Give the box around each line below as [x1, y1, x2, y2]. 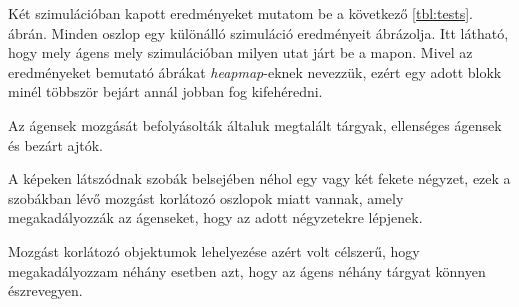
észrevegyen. [8, 280, 83, 301]
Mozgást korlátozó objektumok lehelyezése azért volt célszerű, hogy [8, 240, 420, 261]
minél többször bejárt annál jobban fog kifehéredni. [8, 81, 323, 102]
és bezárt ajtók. [8, 134, 104, 155]
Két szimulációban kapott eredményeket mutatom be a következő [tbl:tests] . [8, 3, 473, 23]
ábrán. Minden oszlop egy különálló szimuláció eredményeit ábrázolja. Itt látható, [8, 22, 509, 43]
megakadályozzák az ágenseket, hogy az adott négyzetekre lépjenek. [8, 207, 423, 228]
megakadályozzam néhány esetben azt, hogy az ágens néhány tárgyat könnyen [8, 260, 486, 281]
